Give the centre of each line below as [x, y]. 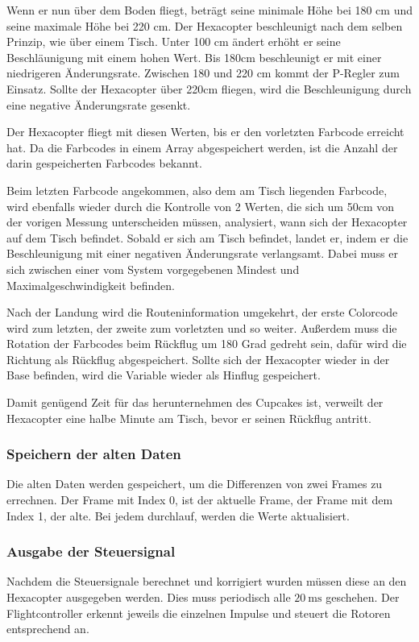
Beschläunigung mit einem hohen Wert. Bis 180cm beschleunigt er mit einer [194, 57]
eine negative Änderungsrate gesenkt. [99, 104]
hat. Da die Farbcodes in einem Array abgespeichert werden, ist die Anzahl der [202, 147]
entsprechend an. [48, 629]
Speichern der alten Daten [94, 454]
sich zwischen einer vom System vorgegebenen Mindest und [153, 269]
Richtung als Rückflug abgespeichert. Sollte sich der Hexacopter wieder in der [198, 359]
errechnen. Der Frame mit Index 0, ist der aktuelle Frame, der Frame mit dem [200, 500]
